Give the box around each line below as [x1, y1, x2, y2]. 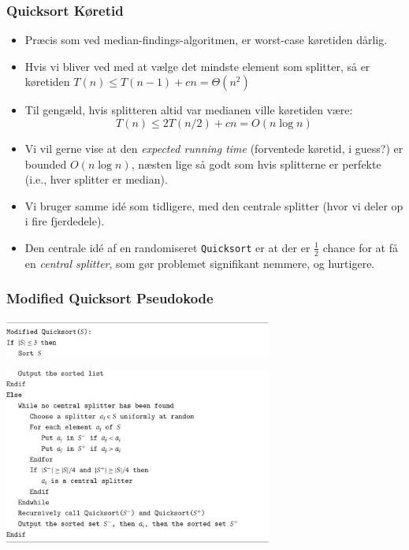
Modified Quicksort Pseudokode [6, 288, 214, 308]
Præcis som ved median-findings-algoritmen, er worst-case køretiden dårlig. [24, 32, 388, 48]
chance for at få [322, 239, 398, 255]
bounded [24, 155, 67, 172]
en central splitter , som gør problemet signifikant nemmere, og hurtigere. [24, 255, 375, 271]
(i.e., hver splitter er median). [24, 171, 168, 188]
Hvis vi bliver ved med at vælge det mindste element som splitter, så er [24, 58, 370, 74]
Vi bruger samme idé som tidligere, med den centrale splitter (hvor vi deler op [24, 197, 403, 214]
